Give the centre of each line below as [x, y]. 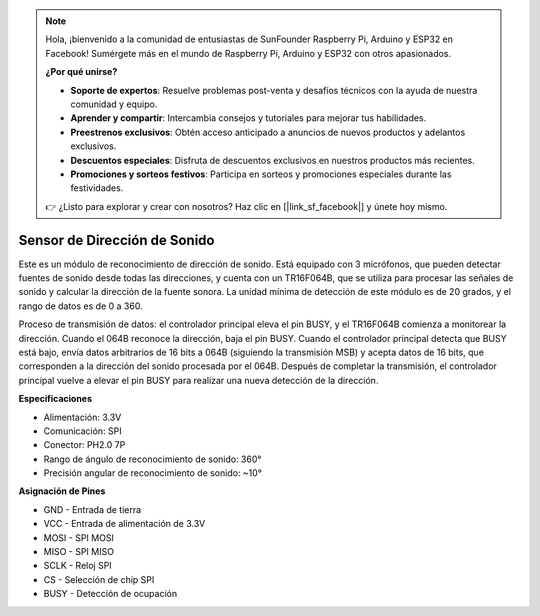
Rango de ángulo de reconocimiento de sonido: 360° [152, 459]
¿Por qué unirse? [81, 72]
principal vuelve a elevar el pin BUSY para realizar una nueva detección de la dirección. [198, 380]
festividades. [97, 188]
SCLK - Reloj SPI [77, 566]
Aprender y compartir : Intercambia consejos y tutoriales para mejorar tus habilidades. [248, 118]
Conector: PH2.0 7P [84, 445]
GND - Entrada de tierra [92, 509]
